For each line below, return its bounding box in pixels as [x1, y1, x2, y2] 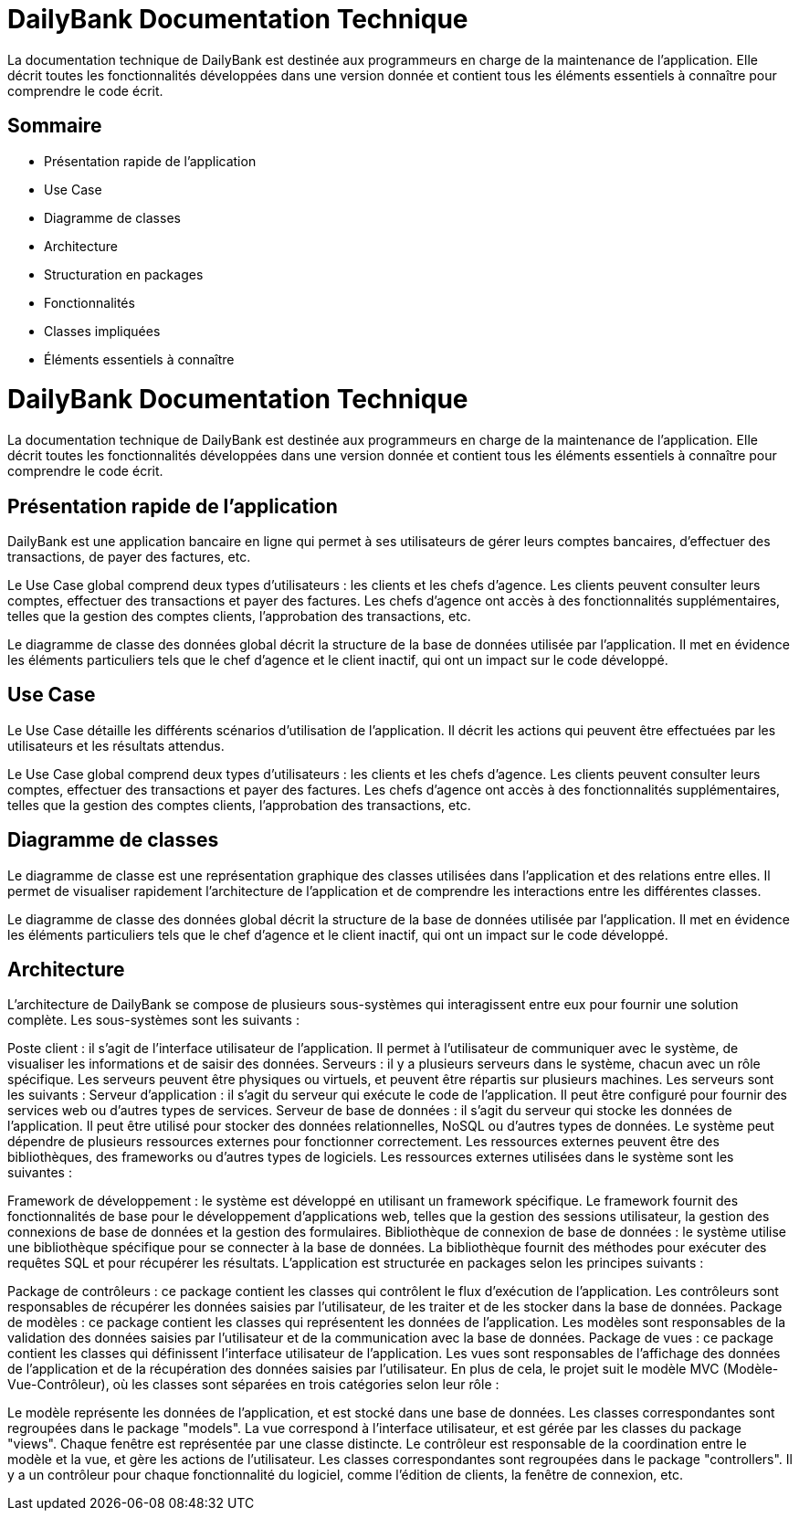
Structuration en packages [44, 266, 204, 282]
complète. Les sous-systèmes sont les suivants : [7, 1012, 300, 1028]
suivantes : [7, 1165, 72, 1181]
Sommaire [7, 114, 102, 138]
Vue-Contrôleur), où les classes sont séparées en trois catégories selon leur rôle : [7, 1376, 499, 1393]
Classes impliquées [44, 322, 161, 339]
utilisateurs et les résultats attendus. [7, 737, 225, 754]
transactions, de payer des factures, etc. [7, 548, 251, 564]
